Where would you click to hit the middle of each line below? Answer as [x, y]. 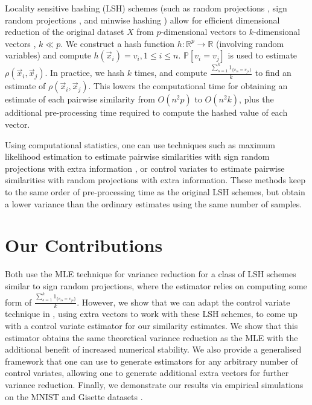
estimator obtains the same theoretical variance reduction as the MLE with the [151, 337]
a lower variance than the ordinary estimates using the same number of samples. [154, 203]
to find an [273, 73]
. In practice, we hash [85, 73]
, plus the [256, 99]
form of [18, 302]
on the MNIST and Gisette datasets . [74, 396]
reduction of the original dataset [65, 32]
